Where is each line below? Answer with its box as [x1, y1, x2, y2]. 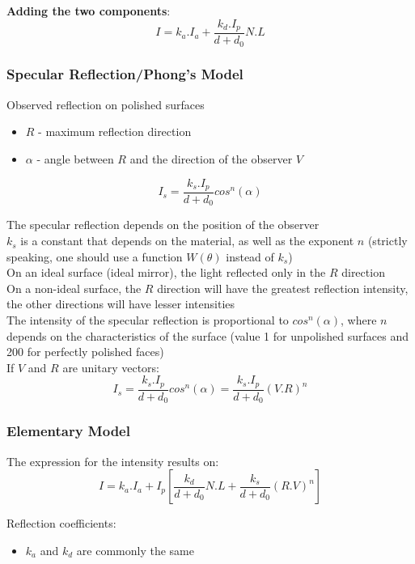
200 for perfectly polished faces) [6, 343, 164, 360]
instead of [226, 248, 274, 265]
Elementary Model [6, 421, 130, 441]
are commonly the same [76, 541, 194, 558]
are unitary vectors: [62, 358, 159, 375]
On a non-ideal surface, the [6, 279, 142, 296]
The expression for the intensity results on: [6, 452, 219, 469]
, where [341, 312, 377, 329]
